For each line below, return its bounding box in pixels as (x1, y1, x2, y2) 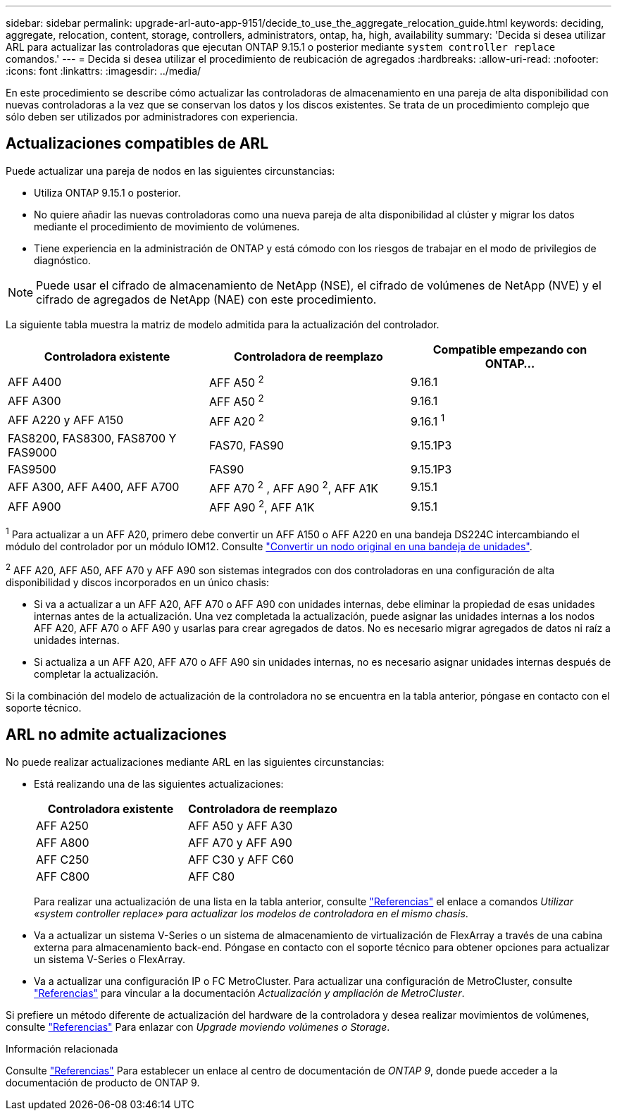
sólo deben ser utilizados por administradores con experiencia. (6, 111, 298, 123)
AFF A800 (36, 835, 89, 850)
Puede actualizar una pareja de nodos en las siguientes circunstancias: (6, 164, 335, 177)
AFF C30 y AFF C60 (187, 852, 294, 867)
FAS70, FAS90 (208, 438, 285, 452)
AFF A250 (36, 818, 89, 833)
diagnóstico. (34, 254, 91, 266)
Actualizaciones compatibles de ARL (6, 135, 269, 153)
